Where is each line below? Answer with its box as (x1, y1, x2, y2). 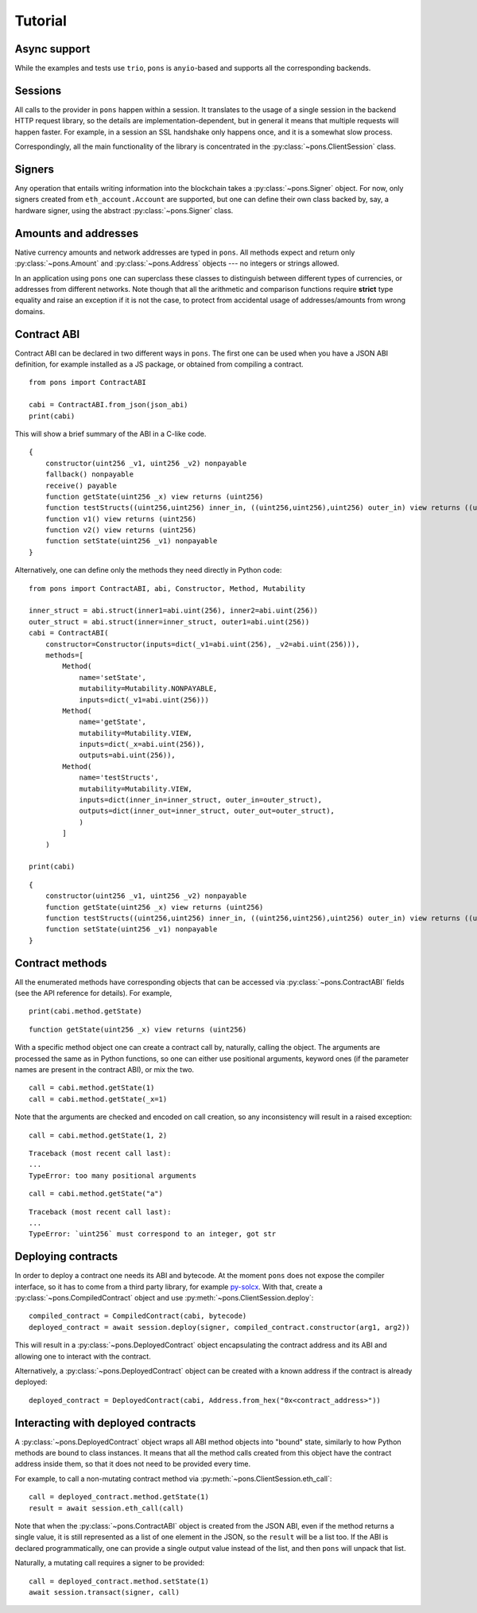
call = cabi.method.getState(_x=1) (29, 1094, 168, 1103)
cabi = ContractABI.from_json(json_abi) (29, 400, 188, 410)
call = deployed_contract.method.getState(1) (29, 1492, 210, 1502)
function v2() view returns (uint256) (45, 526, 197, 534)
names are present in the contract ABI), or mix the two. (14, 1064, 195, 1074)
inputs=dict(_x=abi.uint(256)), (79, 740, 206, 749)
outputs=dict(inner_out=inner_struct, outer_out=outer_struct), (79, 806, 335, 815)
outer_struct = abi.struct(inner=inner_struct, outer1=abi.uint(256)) (29, 617, 310, 626)
